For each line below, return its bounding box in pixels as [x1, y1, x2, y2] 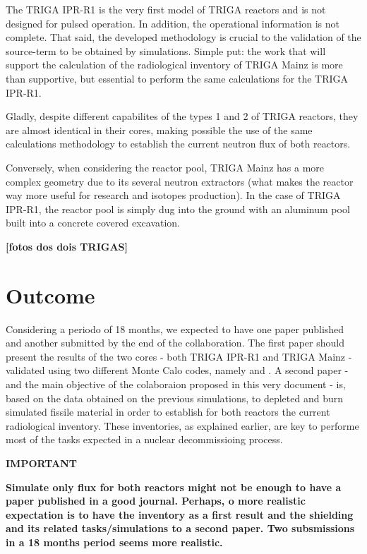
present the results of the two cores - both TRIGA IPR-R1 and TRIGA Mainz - [6, 349, 352, 363]
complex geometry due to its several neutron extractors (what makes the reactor [6, 174, 354, 188]
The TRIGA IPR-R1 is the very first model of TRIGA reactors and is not [6, 2, 326, 16]
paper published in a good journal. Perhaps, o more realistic [6, 493, 306, 508]
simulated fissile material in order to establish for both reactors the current [6, 404, 330, 419]
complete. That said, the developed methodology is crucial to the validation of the [6, 30, 361, 44]
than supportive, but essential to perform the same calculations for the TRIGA [6, 71, 349, 85]
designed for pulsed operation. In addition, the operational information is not [6, 16, 339, 30]
